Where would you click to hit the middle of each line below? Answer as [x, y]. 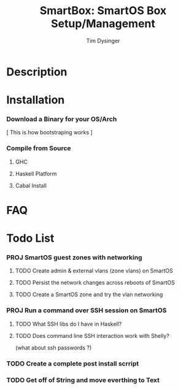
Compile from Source [39, 148]
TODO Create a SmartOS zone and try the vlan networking [89, 294]
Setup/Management [103, 24]
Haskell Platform [36, 174]
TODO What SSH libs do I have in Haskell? [68, 324]
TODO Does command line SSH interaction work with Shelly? [92, 335]
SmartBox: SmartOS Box [103, 11]
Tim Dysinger [103, 40]
